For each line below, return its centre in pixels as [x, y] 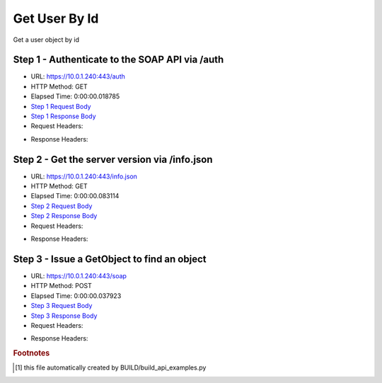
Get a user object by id [46, 40]
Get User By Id [56, 18]
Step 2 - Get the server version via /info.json [113, 159]
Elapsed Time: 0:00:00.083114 [75, 196]
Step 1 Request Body [61, 106]
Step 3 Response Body [64, 316]
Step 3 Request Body [62, 306]
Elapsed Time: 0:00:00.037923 [76, 296]
